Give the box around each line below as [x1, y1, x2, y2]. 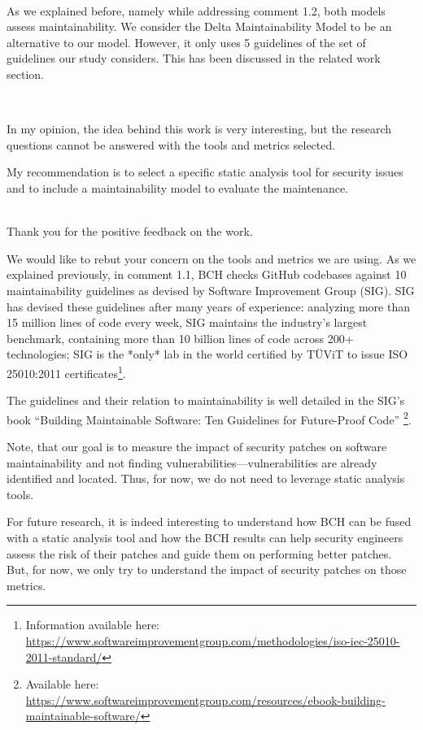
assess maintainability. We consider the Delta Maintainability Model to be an [7, 18, 392, 35]
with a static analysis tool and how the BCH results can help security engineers [7, 528, 403, 545]
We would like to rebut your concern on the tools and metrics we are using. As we [7, 250, 416, 267]
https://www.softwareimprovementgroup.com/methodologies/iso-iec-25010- [25, 632, 400, 649]
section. [7, 65, 44, 82]
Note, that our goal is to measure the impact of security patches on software [7, 437, 387, 454]
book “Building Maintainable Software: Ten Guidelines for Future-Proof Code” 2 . [7, 408, 412, 428]
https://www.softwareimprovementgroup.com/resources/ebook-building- [25, 691, 386, 708]
